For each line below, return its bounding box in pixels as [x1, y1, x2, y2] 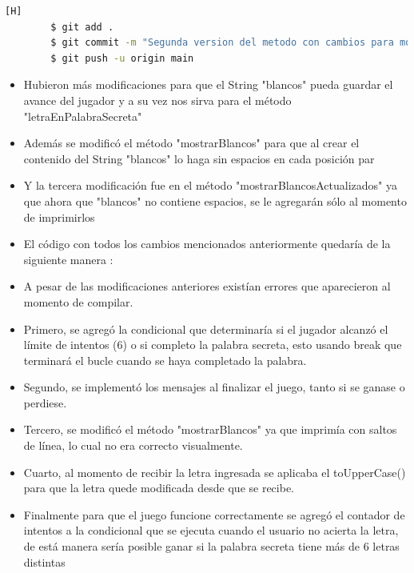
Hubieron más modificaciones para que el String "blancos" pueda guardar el [23, 76, 393, 93]
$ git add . [50, 21, 114, 33]
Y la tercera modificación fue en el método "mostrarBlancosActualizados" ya [23, 177, 397, 194]
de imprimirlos [23, 208, 95, 225]
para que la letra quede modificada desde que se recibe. [23, 479, 294, 496]
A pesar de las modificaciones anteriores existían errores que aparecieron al [23, 278, 391, 295]
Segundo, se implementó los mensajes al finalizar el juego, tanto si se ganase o [23, 379, 405, 395]
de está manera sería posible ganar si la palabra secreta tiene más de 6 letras [23, 538, 400, 555]
